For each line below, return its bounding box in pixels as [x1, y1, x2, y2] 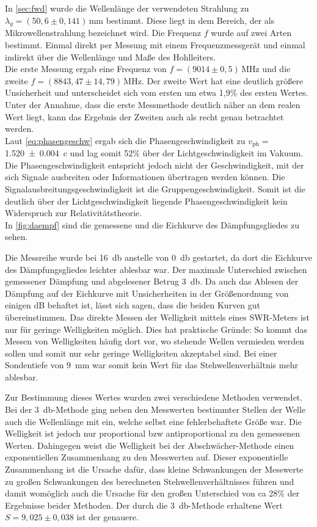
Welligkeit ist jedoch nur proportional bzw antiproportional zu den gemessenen [5, 427, 301, 440]
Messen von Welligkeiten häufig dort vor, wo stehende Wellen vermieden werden [5, 335, 304, 347]
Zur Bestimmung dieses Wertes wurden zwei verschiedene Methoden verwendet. [5, 391, 303, 404]
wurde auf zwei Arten [211, 26, 292, 39]
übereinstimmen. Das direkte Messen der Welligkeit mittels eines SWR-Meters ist [5, 310, 310, 323]
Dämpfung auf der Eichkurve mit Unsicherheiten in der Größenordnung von [5, 286, 289, 299]
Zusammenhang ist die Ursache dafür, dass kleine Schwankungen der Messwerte [5, 463, 304, 476]
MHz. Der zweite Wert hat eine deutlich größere [123, 74, 304, 87]
